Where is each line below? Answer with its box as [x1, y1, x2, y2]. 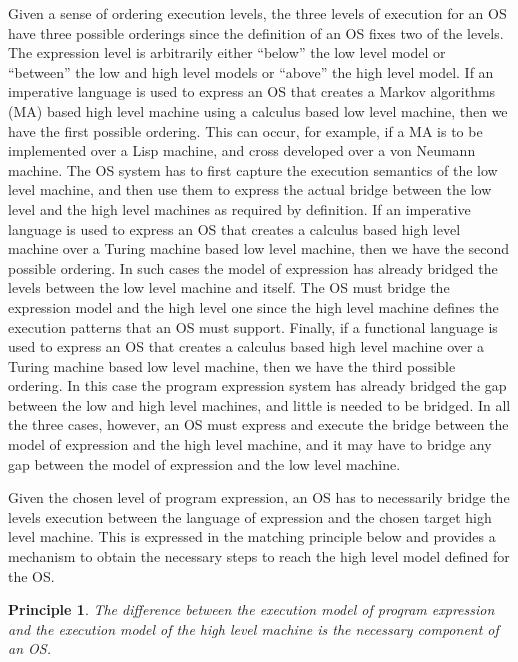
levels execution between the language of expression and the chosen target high [8, 506, 492, 527]
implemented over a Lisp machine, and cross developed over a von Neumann [8, 140, 476, 161]
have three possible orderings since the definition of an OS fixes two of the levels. [8, 22, 504, 43]
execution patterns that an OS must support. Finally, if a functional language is [8, 316, 498, 337]
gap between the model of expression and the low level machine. [8, 453, 401, 474]
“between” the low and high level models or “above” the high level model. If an [8, 61, 494, 82]
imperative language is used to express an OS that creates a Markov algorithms [8, 81, 496, 102]
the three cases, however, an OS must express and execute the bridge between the [8, 414, 509, 435]
